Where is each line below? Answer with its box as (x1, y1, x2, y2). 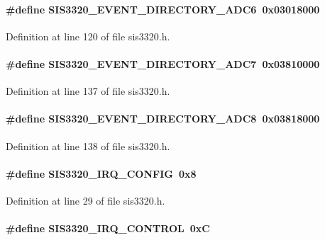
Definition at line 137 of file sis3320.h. (6, 84, 170, 98)
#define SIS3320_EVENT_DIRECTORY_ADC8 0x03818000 (6, 111, 320, 126)
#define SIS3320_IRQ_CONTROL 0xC (6, 221, 210, 236)
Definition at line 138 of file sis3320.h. (6, 138, 170, 153)
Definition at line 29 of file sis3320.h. (6, 193, 165, 207)
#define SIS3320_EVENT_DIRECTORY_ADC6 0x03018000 (6, 1, 320, 16)
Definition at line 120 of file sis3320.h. (6, 28, 170, 43)
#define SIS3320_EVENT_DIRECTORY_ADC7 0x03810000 (6, 56, 320, 71)
